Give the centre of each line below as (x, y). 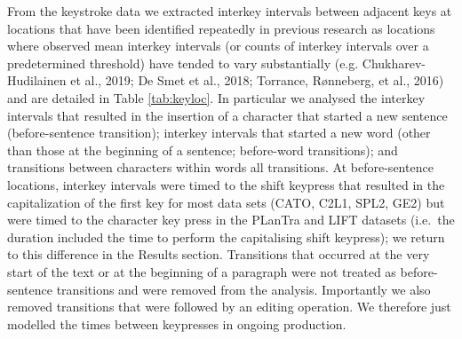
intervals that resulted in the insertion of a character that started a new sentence (227, 115)
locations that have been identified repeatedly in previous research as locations (221, 28)
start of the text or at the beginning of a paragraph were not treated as (202, 271)
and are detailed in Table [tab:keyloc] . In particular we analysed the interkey (216, 97)
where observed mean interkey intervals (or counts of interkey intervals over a (218, 46)
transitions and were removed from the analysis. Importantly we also (243, 289)
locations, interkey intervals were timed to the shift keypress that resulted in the (226, 184)
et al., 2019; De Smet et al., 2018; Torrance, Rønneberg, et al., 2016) (257, 80)
